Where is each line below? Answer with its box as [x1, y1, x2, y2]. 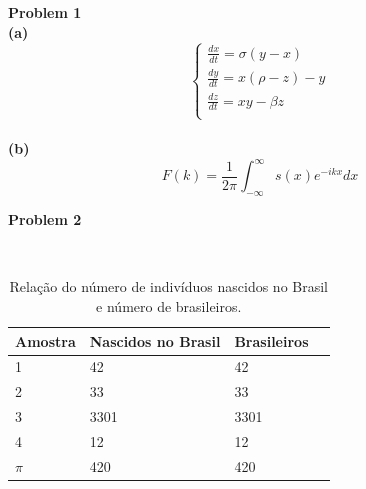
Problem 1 [8, 2, 82, 22]
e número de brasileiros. [96, 295, 242, 316]
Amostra [15, 330, 76, 351]
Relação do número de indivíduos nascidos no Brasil [9, 276, 328, 297]
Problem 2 [8, 209, 82, 230]
